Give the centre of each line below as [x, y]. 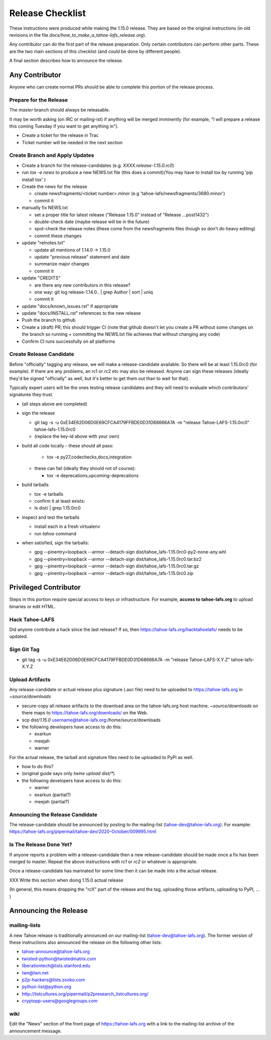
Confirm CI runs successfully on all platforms [69, 341]
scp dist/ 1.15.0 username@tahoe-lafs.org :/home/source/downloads [91, 720]
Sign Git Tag [24, 649]
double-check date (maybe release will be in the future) [92, 222]
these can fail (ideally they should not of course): [85, 468]
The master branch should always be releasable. [60, 110]
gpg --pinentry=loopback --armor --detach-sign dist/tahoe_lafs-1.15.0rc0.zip [114, 573]
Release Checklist [48, 13]
